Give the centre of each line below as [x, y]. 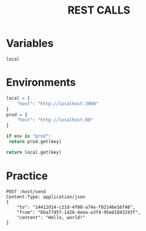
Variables [30, 43]
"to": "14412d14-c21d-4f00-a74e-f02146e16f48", [76, 207]
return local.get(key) [34, 152]
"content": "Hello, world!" [51, 217]
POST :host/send [26, 192]
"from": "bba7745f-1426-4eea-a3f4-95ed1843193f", [79, 212]
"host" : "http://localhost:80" [55, 120]
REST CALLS [99, 10]
